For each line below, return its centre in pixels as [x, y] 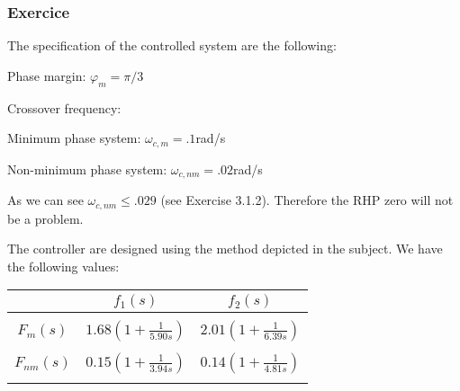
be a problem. [45, 218]
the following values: [63, 266]
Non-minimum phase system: [87, 169]
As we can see [45, 200]
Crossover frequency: [64, 107]
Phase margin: [47, 75]
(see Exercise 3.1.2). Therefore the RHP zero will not [307, 200]
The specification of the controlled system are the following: [172, 45]
